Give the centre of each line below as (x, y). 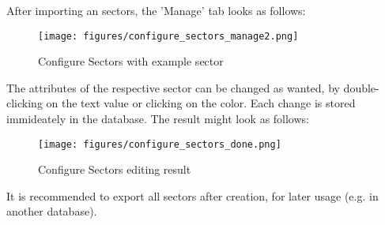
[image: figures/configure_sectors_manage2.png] (168, 36)
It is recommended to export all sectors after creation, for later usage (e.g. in (192, 195)
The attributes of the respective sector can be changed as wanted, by (173, 87)
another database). (52, 211)
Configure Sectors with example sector (131, 61)
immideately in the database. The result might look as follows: (158, 119)
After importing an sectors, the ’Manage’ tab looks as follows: (156, 10)
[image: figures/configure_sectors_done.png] (160, 144)
